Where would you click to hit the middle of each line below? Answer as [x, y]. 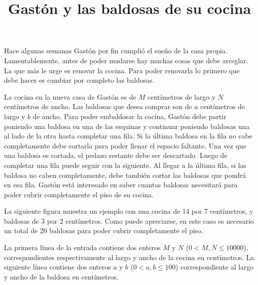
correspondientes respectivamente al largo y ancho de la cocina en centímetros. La [129, 257]
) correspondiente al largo [214, 267]
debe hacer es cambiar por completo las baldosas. [79, 80]
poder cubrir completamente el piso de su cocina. [79, 194]
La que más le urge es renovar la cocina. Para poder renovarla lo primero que [122, 70]
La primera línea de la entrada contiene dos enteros [82, 247]
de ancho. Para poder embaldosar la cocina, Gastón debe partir [129, 116]
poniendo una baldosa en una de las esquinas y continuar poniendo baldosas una [127, 126]
